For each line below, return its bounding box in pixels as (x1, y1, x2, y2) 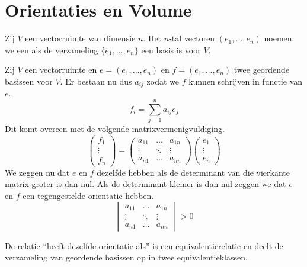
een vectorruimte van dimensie (25, 32, 136, 44)
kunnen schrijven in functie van (188, 75, 303, 87)
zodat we (146, 75, 179, 87)
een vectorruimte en (25, 63, 97, 76)
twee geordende (234, 63, 290, 76)
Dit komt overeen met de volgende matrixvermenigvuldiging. (5, 123, 225, 135)
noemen (264, 32, 292, 44)
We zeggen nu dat (5, 166, 70, 178)
